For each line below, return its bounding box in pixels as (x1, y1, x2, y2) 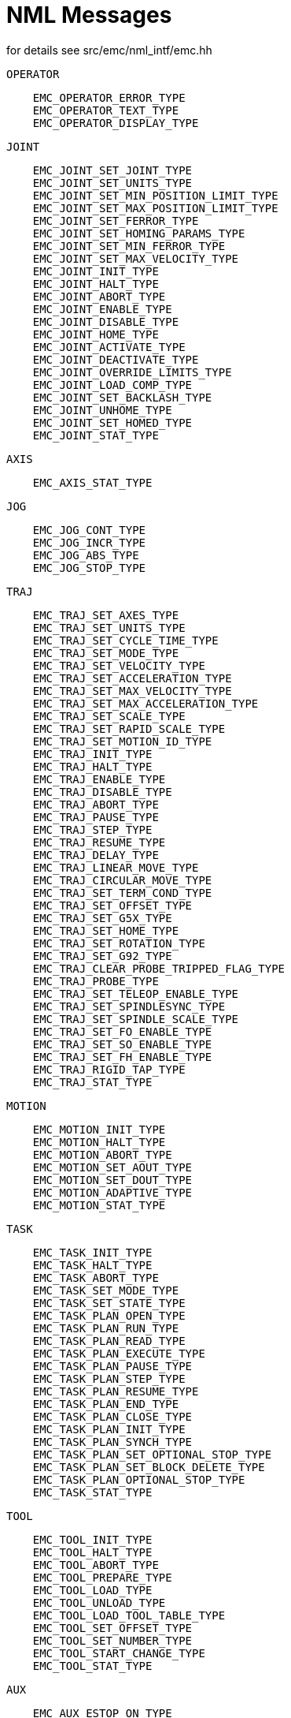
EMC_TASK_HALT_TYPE (32, 1258, 153, 1272)
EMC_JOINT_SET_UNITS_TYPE (32, 176, 193, 189)
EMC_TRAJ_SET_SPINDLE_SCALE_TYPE (32, 1012, 239, 1025)
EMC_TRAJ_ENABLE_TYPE (32, 772, 166, 786)
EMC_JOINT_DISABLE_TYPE (32, 315, 179, 328)
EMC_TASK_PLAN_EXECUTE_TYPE (32, 1346, 205, 1360)
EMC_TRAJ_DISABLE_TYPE (32, 785, 172, 798)
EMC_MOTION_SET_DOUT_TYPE (32, 1173, 193, 1186)
